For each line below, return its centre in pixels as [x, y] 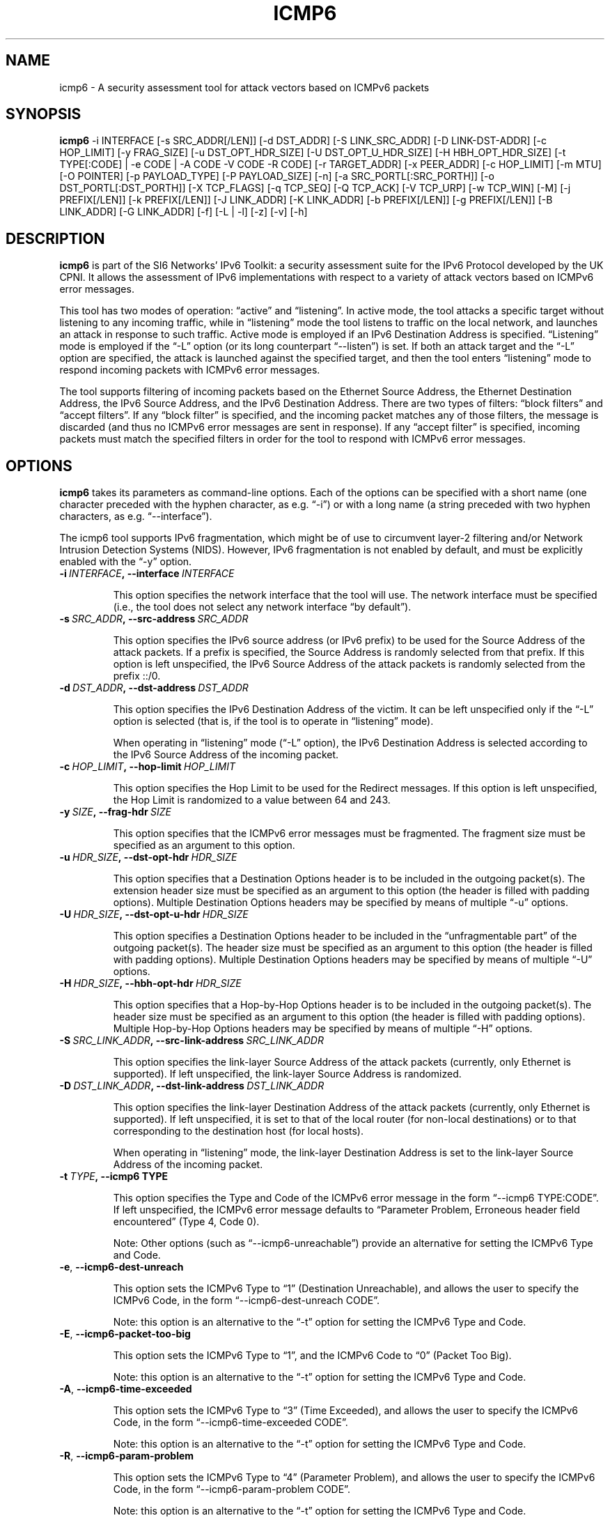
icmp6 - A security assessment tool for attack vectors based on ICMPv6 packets [244, 87]
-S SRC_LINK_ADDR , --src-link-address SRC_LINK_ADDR [191, 1041]
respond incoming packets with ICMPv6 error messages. [190, 370]
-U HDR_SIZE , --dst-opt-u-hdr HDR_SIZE [154, 914]
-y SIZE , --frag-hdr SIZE [115, 812]
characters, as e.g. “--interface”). [136, 516]
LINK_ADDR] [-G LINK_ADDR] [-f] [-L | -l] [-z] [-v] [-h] [183, 212]
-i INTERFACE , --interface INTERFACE [147, 574]
